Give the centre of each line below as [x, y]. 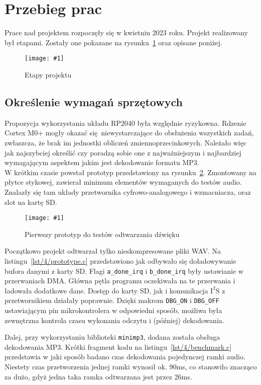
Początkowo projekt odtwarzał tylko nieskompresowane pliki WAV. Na [113, 251]
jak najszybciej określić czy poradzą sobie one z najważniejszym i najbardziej [123, 152]
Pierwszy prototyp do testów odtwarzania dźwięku [102, 234]
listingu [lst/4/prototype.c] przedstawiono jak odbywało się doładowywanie [120, 260]
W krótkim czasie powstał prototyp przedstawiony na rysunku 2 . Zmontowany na [130, 172]
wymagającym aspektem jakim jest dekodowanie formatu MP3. [102, 162]
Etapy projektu [48, 74]
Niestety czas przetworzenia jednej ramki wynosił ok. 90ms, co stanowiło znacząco [131, 367]
